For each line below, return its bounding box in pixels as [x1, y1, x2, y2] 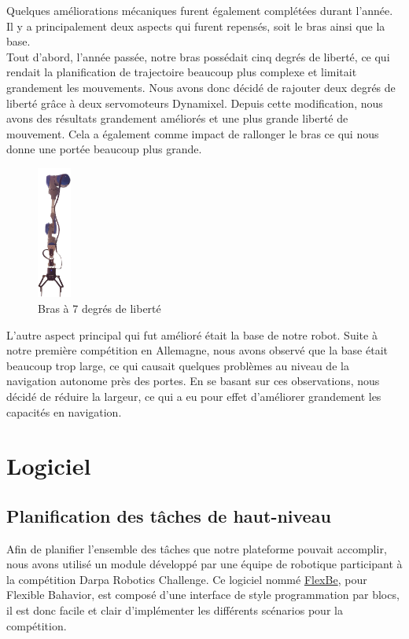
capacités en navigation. [6, 403, 122, 420]
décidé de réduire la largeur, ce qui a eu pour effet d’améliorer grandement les [6, 387, 381, 404]
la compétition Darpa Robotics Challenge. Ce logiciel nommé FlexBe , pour [6, 571, 367, 587]
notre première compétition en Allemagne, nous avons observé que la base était [6, 342, 388, 358]
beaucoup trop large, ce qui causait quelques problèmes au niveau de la [6, 357, 349, 373]
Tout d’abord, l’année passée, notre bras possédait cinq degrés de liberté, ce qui [6, 48, 390, 64]
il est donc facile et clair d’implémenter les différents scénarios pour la [6, 602, 343, 619]
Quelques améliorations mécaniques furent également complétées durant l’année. [6, 2, 393, 18]
